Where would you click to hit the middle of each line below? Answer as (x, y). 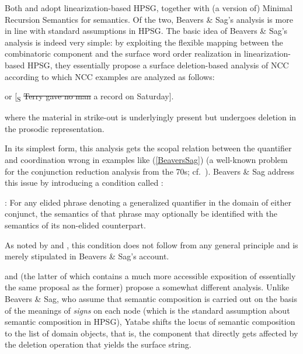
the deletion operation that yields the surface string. (98, 344)
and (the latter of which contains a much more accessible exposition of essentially (150, 275)
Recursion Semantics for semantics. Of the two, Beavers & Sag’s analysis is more (149, 19)
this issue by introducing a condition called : (84, 183)
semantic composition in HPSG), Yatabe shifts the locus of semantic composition (150, 322)
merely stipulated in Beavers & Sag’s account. (87, 256)
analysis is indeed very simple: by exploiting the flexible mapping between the (144, 42)
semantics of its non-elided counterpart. (75, 225)
